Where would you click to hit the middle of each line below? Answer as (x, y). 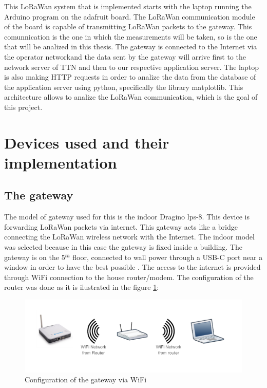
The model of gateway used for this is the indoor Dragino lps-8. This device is (127, 217)
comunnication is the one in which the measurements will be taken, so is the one (131, 36)
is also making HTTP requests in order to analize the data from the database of (130, 77)
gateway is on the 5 (35, 257)
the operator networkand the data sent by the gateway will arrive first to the (125, 56)
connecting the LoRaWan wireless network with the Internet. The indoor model (129, 237)
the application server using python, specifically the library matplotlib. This (124, 87)
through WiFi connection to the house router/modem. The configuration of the (129, 277)
